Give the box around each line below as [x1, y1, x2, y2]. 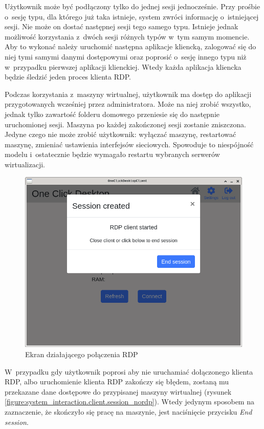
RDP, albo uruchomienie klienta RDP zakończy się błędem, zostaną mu [5, 376, 229, 387]
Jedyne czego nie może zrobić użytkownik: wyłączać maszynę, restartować [5, 129, 236, 140]
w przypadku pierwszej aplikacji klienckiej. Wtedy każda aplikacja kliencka [5, 61, 241, 72]
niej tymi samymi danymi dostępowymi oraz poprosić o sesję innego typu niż [5, 51, 247, 62]
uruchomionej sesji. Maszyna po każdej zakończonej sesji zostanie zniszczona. [5, 119, 246, 129]
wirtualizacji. [5, 159, 46, 169]
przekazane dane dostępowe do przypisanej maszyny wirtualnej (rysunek [5, 386, 232, 397]
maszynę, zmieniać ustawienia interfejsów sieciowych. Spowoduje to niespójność [5, 139, 254, 149]
